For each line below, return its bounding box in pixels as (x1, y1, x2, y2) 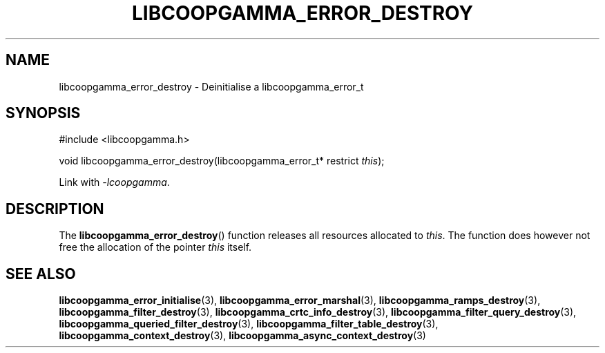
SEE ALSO (6, 265, 76, 283)
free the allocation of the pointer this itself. (59, 241, 252, 254)
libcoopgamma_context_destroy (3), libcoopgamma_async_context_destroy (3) (59, 330, 426, 342)
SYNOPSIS (6, 104, 81, 122)
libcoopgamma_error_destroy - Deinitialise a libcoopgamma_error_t (59, 80, 364, 93)
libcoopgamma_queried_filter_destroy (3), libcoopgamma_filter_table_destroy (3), (59, 318, 439, 330)
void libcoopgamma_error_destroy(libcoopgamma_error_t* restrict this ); (59, 155, 385, 167)
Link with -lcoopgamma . (59, 176, 170, 189)
